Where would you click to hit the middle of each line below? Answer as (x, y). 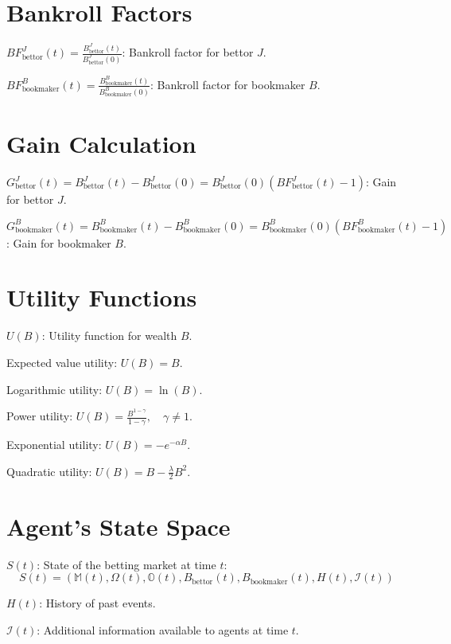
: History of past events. (97, 603)
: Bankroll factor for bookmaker (227, 84)
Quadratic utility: (49, 471)
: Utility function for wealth (109, 336)
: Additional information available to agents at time (163, 629)
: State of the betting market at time (126, 564)
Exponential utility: (54, 444)
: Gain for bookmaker (59, 242)
